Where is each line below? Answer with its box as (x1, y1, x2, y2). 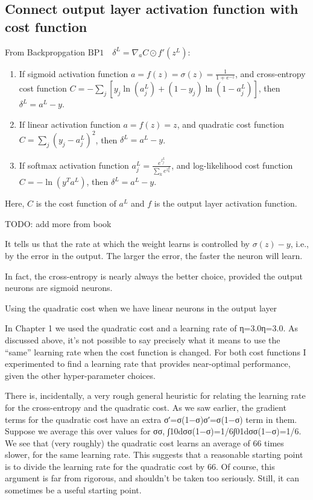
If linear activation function (19, 118, 121, 131)
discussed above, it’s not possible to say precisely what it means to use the (5, 333, 280, 346)
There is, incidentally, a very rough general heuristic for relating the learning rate (5, 389, 306, 402)
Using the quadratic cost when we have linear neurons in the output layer (5, 301, 277, 314)
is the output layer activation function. (154, 197, 297, 210)
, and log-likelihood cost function (171, 158, 293, 171)
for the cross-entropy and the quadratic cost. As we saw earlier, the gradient (5, 401, 286, 413)
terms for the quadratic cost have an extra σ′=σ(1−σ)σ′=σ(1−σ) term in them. (5, 413, 297, 425)
